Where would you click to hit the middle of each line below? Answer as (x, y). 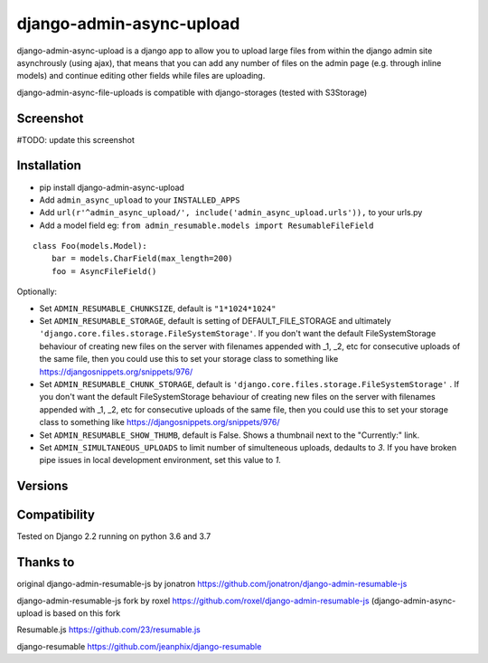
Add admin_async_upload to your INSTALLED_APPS (140, 200)
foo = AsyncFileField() (104, 271)
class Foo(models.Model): (90, 246)
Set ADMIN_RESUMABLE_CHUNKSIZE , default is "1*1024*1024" (158, 308)
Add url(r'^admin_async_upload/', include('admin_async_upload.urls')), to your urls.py (231, 213)
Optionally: (37, 292)
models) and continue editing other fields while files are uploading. (141, 76)
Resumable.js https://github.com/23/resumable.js (108, 630)
